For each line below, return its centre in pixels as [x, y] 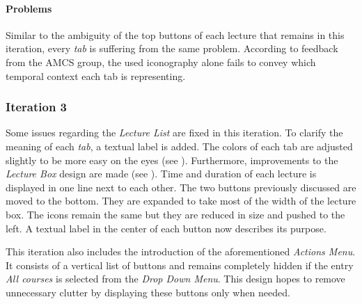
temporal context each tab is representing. [96, 75]
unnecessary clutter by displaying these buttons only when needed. [148, 292]
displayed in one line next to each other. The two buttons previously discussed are [181, 187]
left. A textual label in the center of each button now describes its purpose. [166, 228]
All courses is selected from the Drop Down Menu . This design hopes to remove [175, 279]
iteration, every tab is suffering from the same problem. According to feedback [172, 48]
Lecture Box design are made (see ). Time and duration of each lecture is [161, 174]
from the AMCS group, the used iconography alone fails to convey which [161, 62]
